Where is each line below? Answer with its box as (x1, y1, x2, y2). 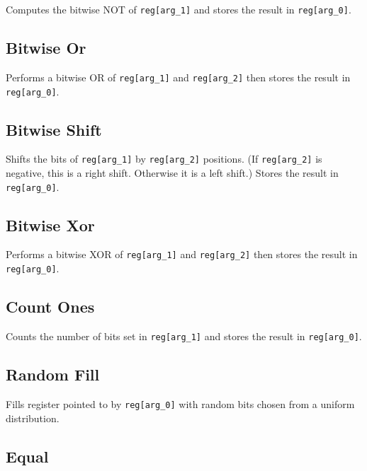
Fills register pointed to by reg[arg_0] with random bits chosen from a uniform (6, 396, 355, 411)
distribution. (6, 410, 60, 425)
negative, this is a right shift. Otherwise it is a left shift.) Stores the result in (6, 165, 339, 180)
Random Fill (6, 364, 100, 385)
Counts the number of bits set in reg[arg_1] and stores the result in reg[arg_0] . (6, 329, 362, 343)
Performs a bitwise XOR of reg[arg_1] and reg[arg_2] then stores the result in (6, 247, 358, 262)
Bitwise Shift (6, 118, 102, 140)
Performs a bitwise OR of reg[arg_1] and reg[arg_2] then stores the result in (6, 69, 351, 84)
